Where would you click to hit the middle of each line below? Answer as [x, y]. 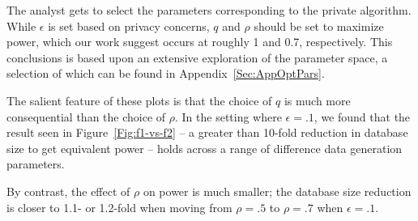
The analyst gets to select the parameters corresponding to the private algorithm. [209, 10]
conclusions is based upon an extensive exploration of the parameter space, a [197, 57]
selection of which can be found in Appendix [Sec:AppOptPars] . [166, 73]
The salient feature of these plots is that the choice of [139, 100]
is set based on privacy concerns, [129, 25]
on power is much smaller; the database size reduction [277, 191]
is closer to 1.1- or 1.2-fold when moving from [119, 207]
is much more [317, 100]
